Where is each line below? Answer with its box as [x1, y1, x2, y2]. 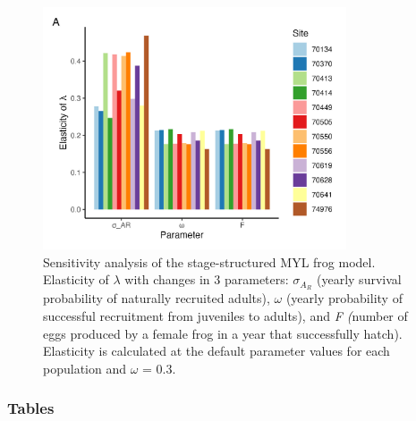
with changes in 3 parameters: [124, 270, 289, 289]
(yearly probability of [285, 289, 403, 307]
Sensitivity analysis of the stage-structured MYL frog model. [43, 252, 376, 271]
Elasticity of [43, 270, 109, 289]
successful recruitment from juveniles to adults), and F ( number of [43, 306, 408, 324]
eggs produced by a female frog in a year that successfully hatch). [43, 324, 403, 342]
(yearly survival [317, 270, 402, 289]
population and [43, 358, 126, 377]
